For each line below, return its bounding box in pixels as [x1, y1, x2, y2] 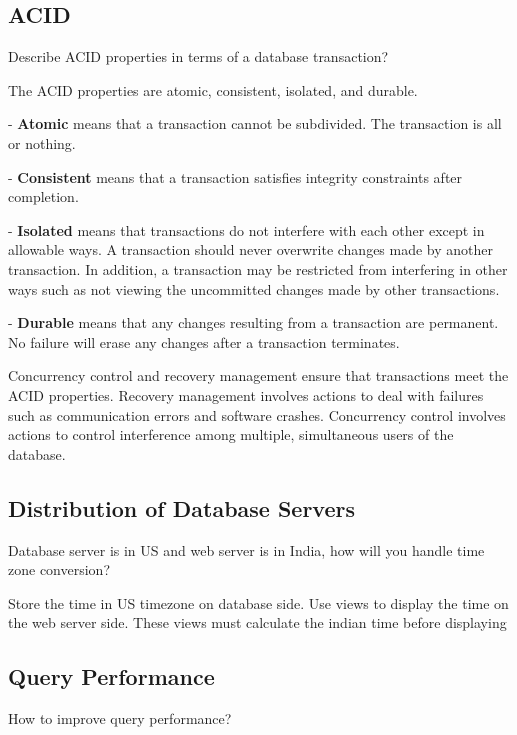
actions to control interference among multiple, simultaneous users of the [8, 424, 454, 445]
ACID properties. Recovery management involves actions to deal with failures [8, 384, 484, 405]
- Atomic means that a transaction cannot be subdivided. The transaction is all [8, 113, 502, 134]
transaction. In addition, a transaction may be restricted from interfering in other [8, 258, 508, 279]
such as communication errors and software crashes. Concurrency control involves [8, 404, 506, 425]
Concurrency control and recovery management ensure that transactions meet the [8, 365, 509, 386]
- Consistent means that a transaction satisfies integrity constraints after [8, 166, 463, 187]
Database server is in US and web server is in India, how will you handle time [8, 539, 485, 560]
